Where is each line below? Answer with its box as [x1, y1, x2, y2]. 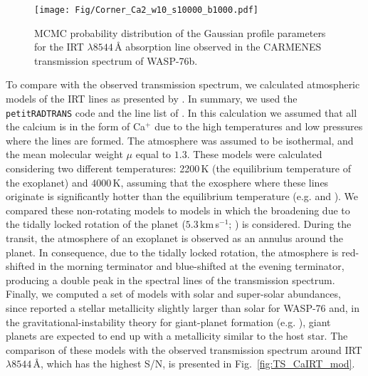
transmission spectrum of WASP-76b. [34, 53, 198, 68]
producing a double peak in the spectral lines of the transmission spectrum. [6, 272, 335, 287]
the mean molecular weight [6, 147, 123, 162]
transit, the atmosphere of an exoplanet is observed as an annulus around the [6, 231, 343, 246]
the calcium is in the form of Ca [6, 119, 146, 134]
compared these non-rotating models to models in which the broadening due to [6, 202, 350, 217]
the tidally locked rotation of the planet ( [6, 216, 186, 231]
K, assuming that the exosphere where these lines [112, 174, 329, 189]
